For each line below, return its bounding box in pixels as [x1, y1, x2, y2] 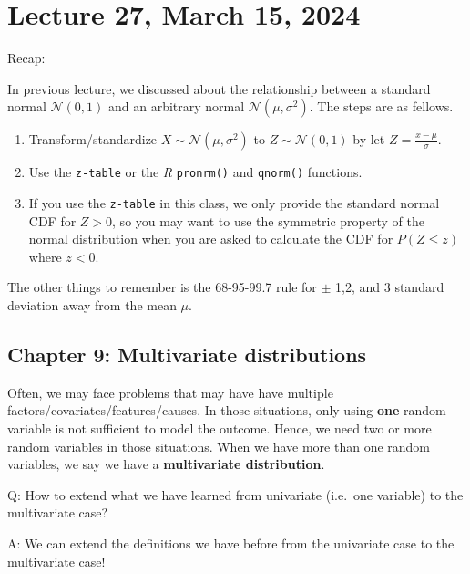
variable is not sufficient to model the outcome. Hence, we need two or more [7, 418, 432, 437]
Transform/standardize [28, 130, 158, 149]
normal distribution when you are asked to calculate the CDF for [28, 229, 393, 248]
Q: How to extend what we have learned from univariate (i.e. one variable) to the [7, 485, 464, 504]
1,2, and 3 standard [335, 277, 444, 297]
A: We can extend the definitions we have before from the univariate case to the [7, 533, 455, 552]
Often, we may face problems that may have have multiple [7, 382, 333, 402]
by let [352, 130, 385, 149]
